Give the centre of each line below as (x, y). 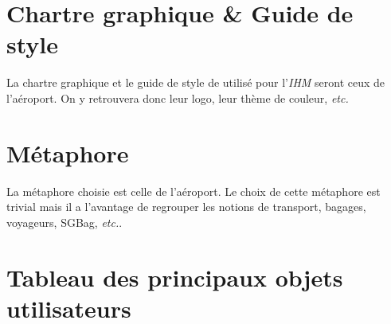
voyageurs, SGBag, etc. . (65, 222)
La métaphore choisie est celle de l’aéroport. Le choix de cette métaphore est (194, 191)
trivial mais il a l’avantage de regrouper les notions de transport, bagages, (186, 207)
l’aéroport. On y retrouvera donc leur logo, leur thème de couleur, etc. (178, 98)
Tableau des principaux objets (175, 277)
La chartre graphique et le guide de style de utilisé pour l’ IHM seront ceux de (196, 82)
